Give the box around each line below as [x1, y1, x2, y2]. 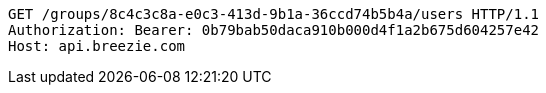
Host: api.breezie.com [8, 38, 186, 54]
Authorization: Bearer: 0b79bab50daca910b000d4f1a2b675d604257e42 [8, 22, 540, 38]
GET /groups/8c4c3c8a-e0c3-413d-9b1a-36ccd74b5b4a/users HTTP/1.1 [8, 6, 540, 22]
